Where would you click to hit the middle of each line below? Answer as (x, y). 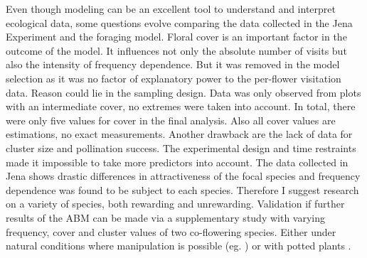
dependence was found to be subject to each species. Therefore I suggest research (182, 189)
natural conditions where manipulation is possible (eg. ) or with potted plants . (179, 246)
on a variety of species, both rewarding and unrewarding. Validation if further (175, 204)
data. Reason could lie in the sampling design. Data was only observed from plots (183, 92)
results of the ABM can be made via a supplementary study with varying (166, 217)
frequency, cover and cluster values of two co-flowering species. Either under (171, 231)
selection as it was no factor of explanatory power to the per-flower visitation (174, 78)
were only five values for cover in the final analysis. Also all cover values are (171, 120)
